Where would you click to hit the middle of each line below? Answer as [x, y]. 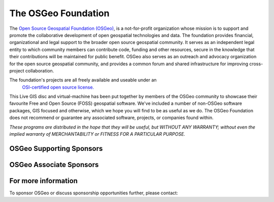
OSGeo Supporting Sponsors [56, 149]
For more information [44, 180]
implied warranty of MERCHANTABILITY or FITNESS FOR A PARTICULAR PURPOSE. [97, 134]
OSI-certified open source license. [58, 87]
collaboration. [40, 70]
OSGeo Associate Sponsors [54, 165]
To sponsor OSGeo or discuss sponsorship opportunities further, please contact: [94, 193]
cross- [256, 64]
